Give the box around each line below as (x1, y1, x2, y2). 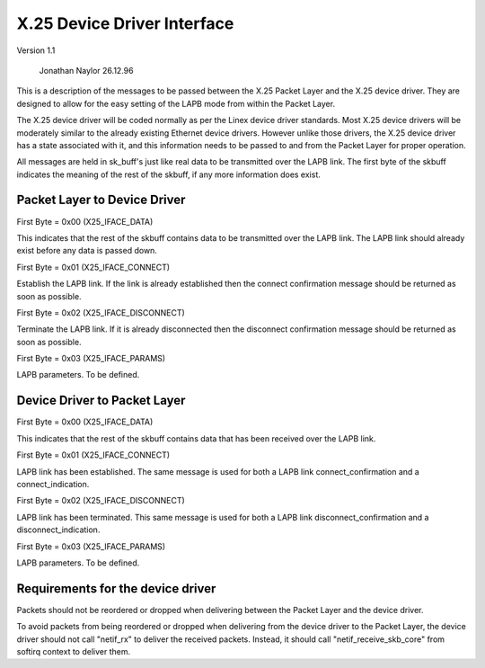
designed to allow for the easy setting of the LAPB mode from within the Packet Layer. (16, 98, 336, 109)
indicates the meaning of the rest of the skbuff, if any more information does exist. (16, 169, 321, 180)
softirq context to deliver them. (16, 646, 130, 656)
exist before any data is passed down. (16, 245, 157, 256)
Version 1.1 (16, 45, 56, 56)
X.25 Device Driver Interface (16, 13, 234, 33)
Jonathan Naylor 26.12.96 (39, 65, 134, 76)
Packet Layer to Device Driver (16, 192, 186, 208)
